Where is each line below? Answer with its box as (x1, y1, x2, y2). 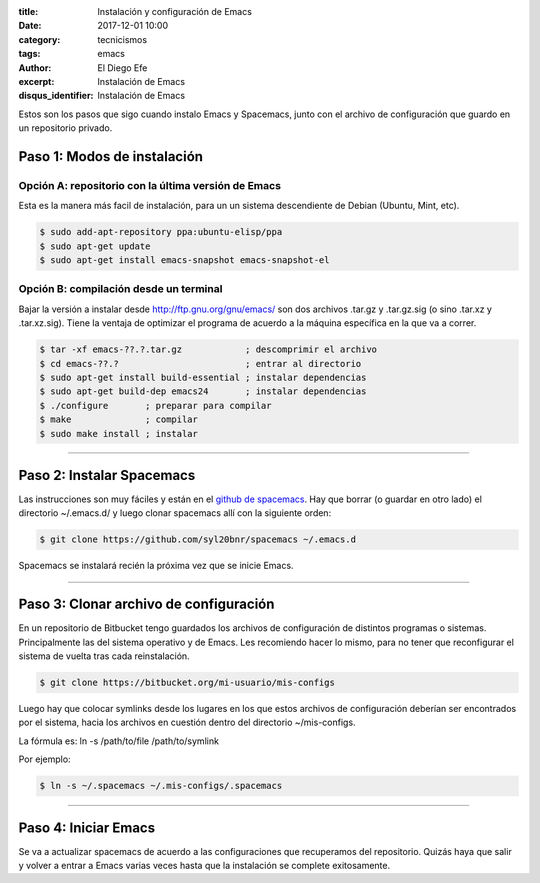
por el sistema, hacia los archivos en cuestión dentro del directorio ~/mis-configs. (18, 716, 356, 729)
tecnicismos (97, 33, 148, 45)
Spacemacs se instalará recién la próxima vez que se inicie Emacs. (18, 560, 294, 572)
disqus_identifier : (18, 90, 94, 102)
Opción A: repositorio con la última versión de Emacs (18, 178, 282, 192)
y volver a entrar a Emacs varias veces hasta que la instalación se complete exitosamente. (18, 860, 390, 872)
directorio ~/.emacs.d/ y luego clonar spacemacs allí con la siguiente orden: (18, 507, 332, 519)
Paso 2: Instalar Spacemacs (18, 466, 196, 484)
